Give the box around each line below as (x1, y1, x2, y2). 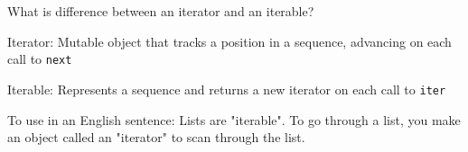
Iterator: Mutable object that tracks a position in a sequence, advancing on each (7, 31, 452, 50)
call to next (7, 49, 72, 68)
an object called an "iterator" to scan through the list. (7, 128, 305, 147)
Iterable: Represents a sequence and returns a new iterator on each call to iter (7, 79, 446, 98)
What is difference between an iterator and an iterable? (7, 2, 314, 20)
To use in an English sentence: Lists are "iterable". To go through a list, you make (7, 110, 461, 129)
